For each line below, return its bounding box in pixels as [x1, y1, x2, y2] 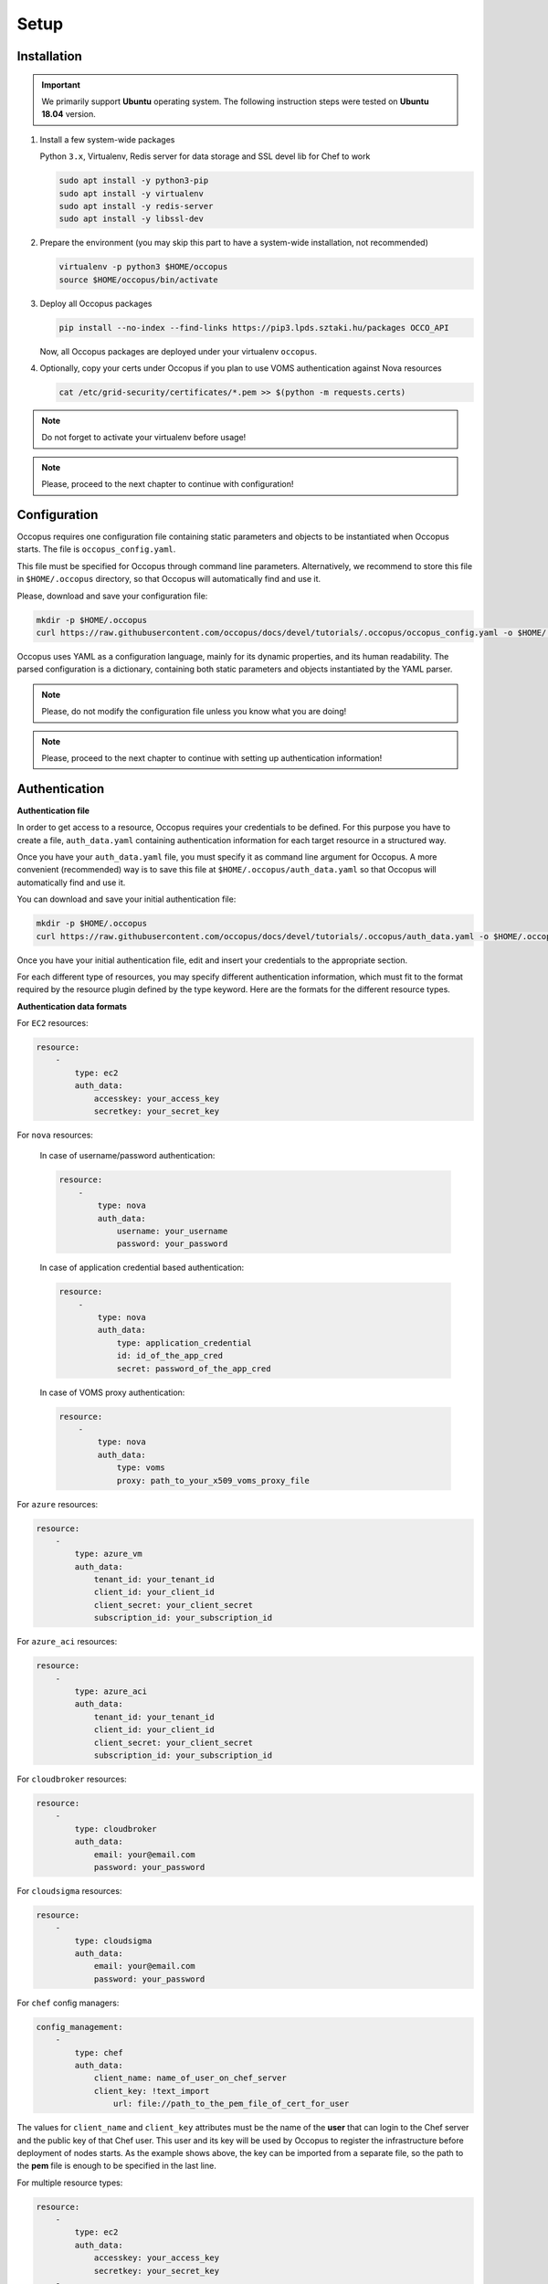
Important [41, 79, 81, 90]
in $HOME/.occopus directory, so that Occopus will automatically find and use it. [16, 574, 321, 585]
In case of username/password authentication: [39, 1150, 216, 1161]
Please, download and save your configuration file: [16, 590, 208, 601]
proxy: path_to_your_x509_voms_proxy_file [116, 1475, 310, 1486]
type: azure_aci [74, 1687, 148, 1697]
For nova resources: [16, 1129, 93, 1140]
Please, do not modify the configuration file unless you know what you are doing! [41, 706, 347, 717]
